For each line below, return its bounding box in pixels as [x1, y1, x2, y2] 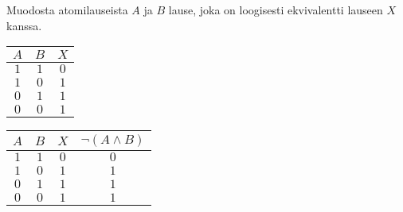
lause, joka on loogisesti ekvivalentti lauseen [168, 2, 383, 17]
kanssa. [6, 17, 42, 33]
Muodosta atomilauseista [6, 2, 128, 17]
